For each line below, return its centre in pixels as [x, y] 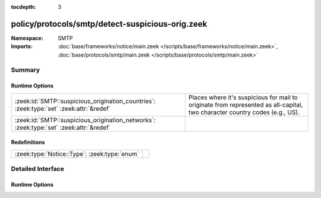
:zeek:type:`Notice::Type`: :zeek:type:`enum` [77, 153]
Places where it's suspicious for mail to [243, 97]
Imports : [22, 46]
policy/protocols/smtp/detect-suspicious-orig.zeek [109, 24]
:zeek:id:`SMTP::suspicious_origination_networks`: [85, 120]
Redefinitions [28, 142]
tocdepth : [23, 7]
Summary [26, 70]
